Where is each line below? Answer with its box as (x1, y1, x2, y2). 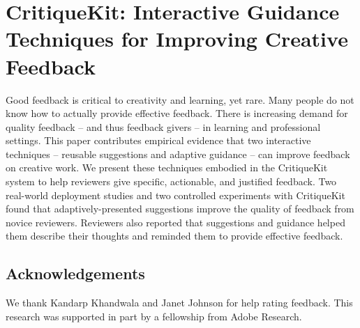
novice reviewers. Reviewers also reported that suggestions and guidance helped (6, 214, 345, 229)
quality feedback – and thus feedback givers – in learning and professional (6, 119, 321, 134)
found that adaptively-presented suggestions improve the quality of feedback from (6, 201, 354, 216)
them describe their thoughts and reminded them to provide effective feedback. (6, 228, 343, 243)
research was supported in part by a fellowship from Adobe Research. (6, 309, 302, 323)
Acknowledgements (6, 263, 145, 284)
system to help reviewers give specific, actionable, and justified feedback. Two (6, 174, 337, 189)
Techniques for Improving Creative (6, 24, 348, 53)
